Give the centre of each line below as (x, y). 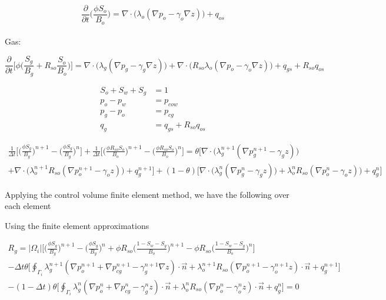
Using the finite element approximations (77, 225)
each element (28, 206)
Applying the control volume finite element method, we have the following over (147, 194)
